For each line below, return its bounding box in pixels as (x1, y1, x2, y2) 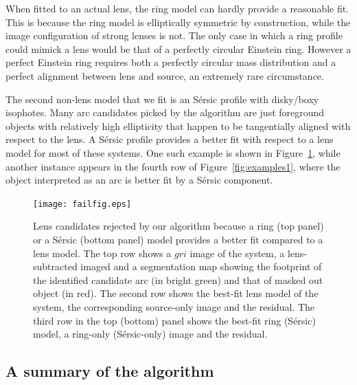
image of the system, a (189, 245, 285, 260)
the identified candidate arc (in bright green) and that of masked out (33, 272, 323, 287)
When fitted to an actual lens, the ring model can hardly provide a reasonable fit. (5, 1, 349, 15)
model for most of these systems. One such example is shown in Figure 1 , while (5, 145, 341, 159)
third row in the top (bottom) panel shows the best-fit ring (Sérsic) (33, 313, 316, 327)
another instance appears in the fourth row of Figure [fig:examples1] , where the (5, 159, 341, 173)
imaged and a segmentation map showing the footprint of (80, 259, 322, 274)
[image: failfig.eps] (33, 199, 132, 209)
